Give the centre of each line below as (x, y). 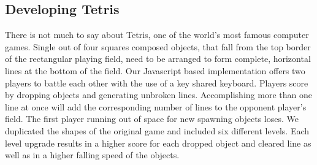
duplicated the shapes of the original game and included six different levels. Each (157, 130)
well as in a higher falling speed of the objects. (92, 155)
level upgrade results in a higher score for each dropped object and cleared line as (158, 143)
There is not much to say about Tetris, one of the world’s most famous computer (157, 35)
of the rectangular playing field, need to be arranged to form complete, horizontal (158, 59)
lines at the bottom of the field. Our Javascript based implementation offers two (155, 70)
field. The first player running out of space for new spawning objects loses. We (152, 119)
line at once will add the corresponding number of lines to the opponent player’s (156, 106)
